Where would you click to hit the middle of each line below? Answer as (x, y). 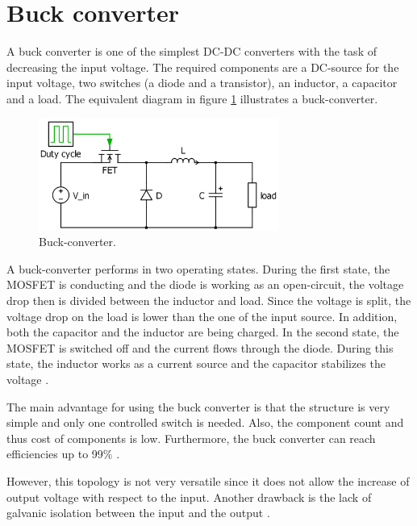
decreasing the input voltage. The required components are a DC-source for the (203, 67)
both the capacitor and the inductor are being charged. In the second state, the (203, 332)
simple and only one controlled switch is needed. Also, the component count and (205, 422)
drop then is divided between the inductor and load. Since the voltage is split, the (209, 300)
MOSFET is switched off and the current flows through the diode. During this (200, 347)
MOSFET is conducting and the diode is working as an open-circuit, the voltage (205, 284)
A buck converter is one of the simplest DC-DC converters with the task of (192, 51)
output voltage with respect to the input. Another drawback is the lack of (189, 497)
